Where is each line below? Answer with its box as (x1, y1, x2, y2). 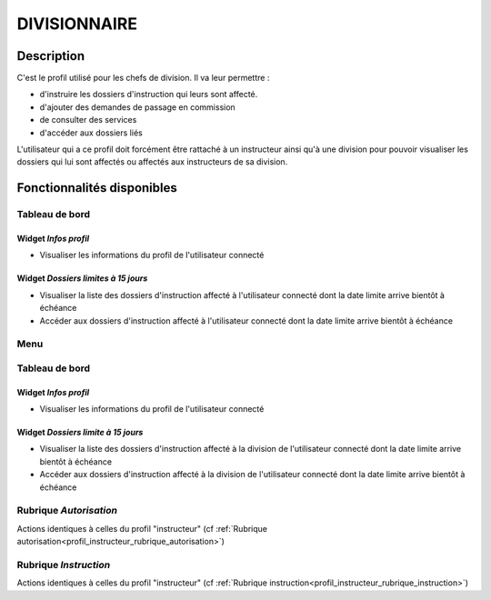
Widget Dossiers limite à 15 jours (16, 427, 144, 438)
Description (16, 48, 85, 64)
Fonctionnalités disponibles (16, 180, 177, 195)
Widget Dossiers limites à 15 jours (16, 273, 148, 284)
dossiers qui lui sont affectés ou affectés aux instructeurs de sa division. (16, 156, 288, 167)
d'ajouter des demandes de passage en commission (39, 101, 235, 113)
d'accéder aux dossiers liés (39, 127, 143, 138)
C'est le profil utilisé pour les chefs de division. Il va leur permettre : (16, 73, 270, 84)
